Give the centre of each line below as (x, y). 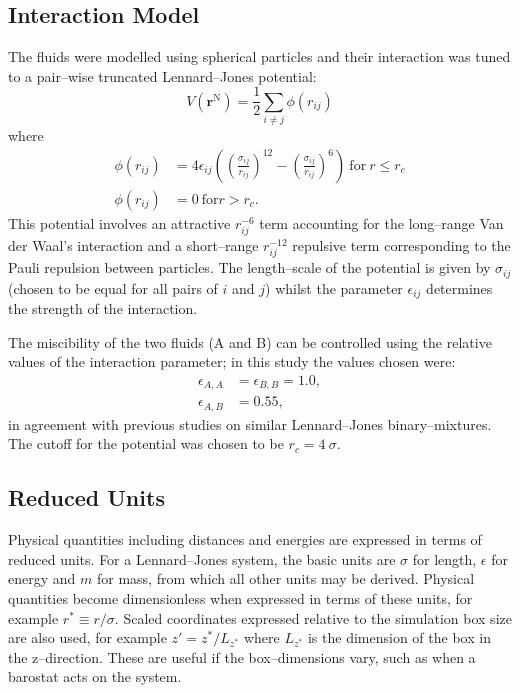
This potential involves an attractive (119, 222)
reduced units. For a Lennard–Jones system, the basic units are (202, 558)
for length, (444, 558)
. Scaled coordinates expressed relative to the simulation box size (313, 617)
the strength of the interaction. (103, 308)
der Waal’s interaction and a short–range (133, 245)
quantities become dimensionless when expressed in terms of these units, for (240, 597)
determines (459, 287)
